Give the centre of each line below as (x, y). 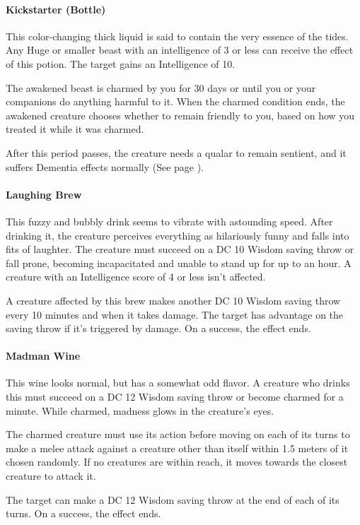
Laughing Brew (44, 194)
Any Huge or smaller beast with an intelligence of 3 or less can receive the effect (180, 50)
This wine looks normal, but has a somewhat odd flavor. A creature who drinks (178, 383)
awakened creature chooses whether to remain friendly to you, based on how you (180, 115)
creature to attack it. (51, 476)
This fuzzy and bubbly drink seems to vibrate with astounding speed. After (169, 221)
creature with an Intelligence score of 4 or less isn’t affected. (136, 277)
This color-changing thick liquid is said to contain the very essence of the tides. (177, 36)
